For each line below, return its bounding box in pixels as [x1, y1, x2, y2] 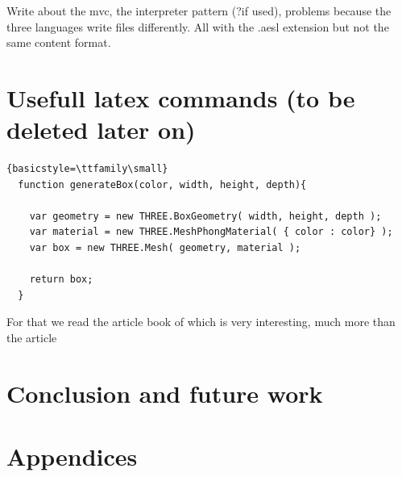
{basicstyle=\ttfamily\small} [6, 163, 168, 175]
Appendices [6, 440, 138, 473]
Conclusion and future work [6, 376, 323, 409]
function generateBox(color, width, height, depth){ [18, 178, 307, 190]
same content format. [6, 34, 111, 51]
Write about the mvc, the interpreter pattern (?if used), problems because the [6, 2, 392, 19]
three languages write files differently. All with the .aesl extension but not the [6, 18, 389, 35]
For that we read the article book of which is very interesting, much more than [6, 313, 396, 330]
